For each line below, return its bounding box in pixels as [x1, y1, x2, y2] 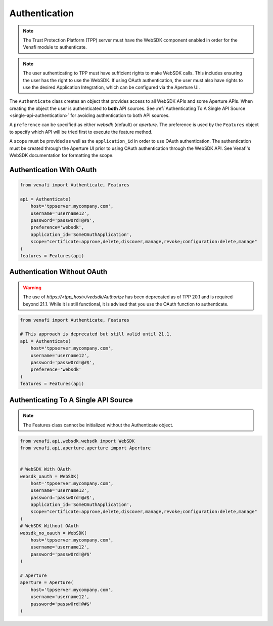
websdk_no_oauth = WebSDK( [20, 530, 87, 536]
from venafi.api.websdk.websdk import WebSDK [20, 438, 135, 444]
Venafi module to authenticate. [23, 44, 87, 50]
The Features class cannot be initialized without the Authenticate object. [23, 422, 174, 428]
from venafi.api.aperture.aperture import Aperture [20, 445, 151, 451]
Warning [23, 284, 41, 291]
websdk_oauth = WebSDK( [20, 474, 79, 479]
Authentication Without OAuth [9, 267, 108, 276]
